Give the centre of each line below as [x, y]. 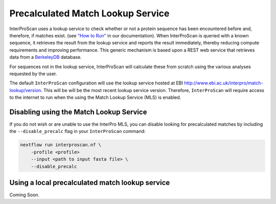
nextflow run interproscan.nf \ [61, 145]
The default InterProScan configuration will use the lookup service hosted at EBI [96, 83]
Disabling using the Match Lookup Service [78, 112]
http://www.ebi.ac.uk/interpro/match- [224, 83]
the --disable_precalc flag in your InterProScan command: [77, 131]
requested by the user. [33, 74]
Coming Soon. [25, 195]
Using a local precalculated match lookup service [90, 182]
